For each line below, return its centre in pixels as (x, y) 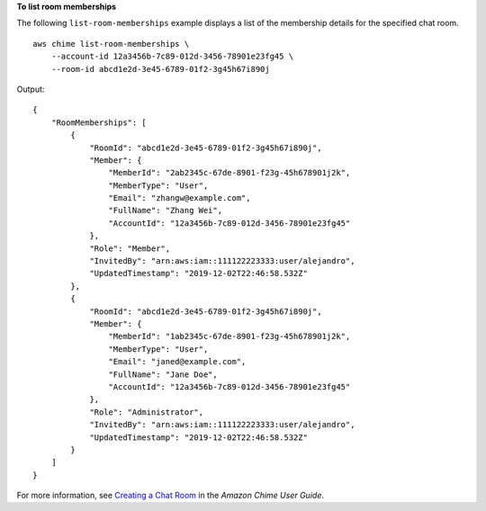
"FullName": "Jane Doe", (163, 374)
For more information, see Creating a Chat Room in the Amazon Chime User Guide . (170, 496)
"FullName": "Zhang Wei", (166, 211)
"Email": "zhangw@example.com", (180, 198)
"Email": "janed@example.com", (177, 362)
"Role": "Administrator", (147, 412)
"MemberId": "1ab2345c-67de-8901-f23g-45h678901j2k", (229, 336)
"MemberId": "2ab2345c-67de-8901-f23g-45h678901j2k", (229, 173)
